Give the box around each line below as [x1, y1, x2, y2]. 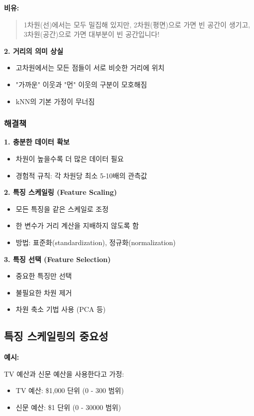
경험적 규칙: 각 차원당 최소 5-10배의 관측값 [15, 170, 147, 180]
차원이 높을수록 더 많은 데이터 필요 [15, 153, 124, 163]
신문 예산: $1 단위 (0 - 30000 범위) [15, 402, 121, 412]
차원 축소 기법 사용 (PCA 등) [15, 304, 106, 314]
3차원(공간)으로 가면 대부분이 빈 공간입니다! [23, 29, 160, 39]
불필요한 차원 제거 [15, 287, 72, 297]
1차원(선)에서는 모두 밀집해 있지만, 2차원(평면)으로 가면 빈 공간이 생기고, [23, 19, 251, 29]
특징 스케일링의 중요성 [4, 328, 109, 344]
